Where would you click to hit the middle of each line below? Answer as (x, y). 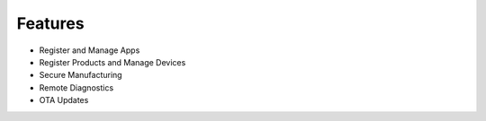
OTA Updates (64, 100)
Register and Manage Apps (90, 50)
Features (50, 23)
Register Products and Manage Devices (112, 62)
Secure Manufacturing (81, 75)
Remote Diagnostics (76, 87)
